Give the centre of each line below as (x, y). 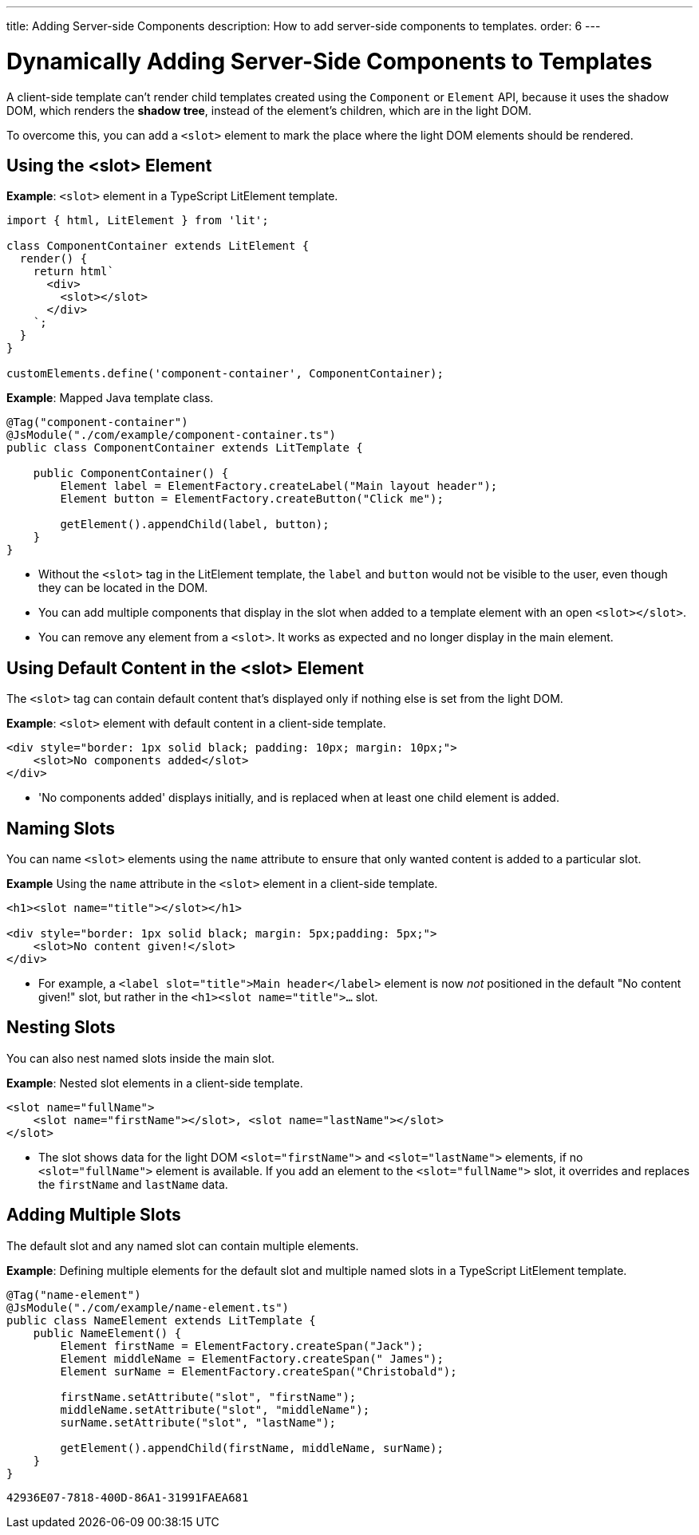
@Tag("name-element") (74, 1294)
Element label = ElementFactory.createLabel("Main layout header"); (279, 486)
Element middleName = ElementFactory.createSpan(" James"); (252, 1358)
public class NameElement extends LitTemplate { (161, 1320)
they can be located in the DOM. (123, 588)
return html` (73, 272)
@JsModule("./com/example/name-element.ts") (148, 1307)
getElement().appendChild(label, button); (195, 525)
